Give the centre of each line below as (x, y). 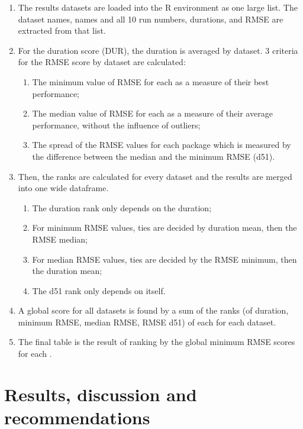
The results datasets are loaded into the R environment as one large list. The (158, 7)
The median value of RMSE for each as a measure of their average (152, 113)
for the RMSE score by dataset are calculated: (102, 62)
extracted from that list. (62, 30)
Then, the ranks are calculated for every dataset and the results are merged (155, 176)
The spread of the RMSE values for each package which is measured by (162, 145)
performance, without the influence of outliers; (116, 125)
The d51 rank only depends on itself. (99, 290)
